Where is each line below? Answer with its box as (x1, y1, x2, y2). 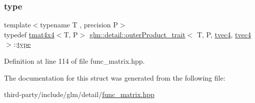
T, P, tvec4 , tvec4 (196, 29, 251, 39)
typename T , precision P (40, 19, 118, 30)
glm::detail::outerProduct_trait (89, 29, 185, 39)
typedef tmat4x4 (4, 29, 54, 39)
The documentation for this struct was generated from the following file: (4, 72, 225, 83)
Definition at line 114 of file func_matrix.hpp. (4, 56, 145, 66)
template (4, 19, 31, 30)
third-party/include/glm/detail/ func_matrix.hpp (4, 89, 154, 100)
